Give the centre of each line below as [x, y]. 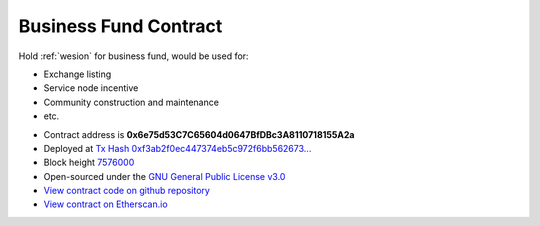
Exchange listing [77, 74]
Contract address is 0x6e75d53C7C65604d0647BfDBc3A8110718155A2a [199, 134]
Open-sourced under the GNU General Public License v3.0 [164, 176]
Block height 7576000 [89, 162]
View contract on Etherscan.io [106, 204]
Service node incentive [91, 88]
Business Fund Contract [120, 26]
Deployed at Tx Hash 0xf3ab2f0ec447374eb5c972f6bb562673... [177, 148]
